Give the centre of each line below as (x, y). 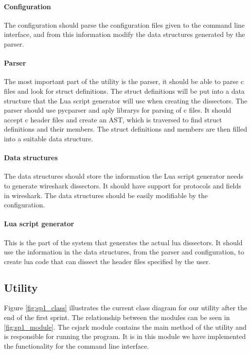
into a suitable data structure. (49, 138)
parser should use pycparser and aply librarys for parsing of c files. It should (118, 110)
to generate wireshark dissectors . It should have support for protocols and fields (123, 185)
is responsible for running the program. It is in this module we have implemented (125, 336)
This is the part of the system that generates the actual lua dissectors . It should (123, 242)
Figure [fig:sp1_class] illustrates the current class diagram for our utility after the (126, 308)
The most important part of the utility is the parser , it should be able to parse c (124, 81)
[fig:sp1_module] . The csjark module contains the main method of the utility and (125, 327)
